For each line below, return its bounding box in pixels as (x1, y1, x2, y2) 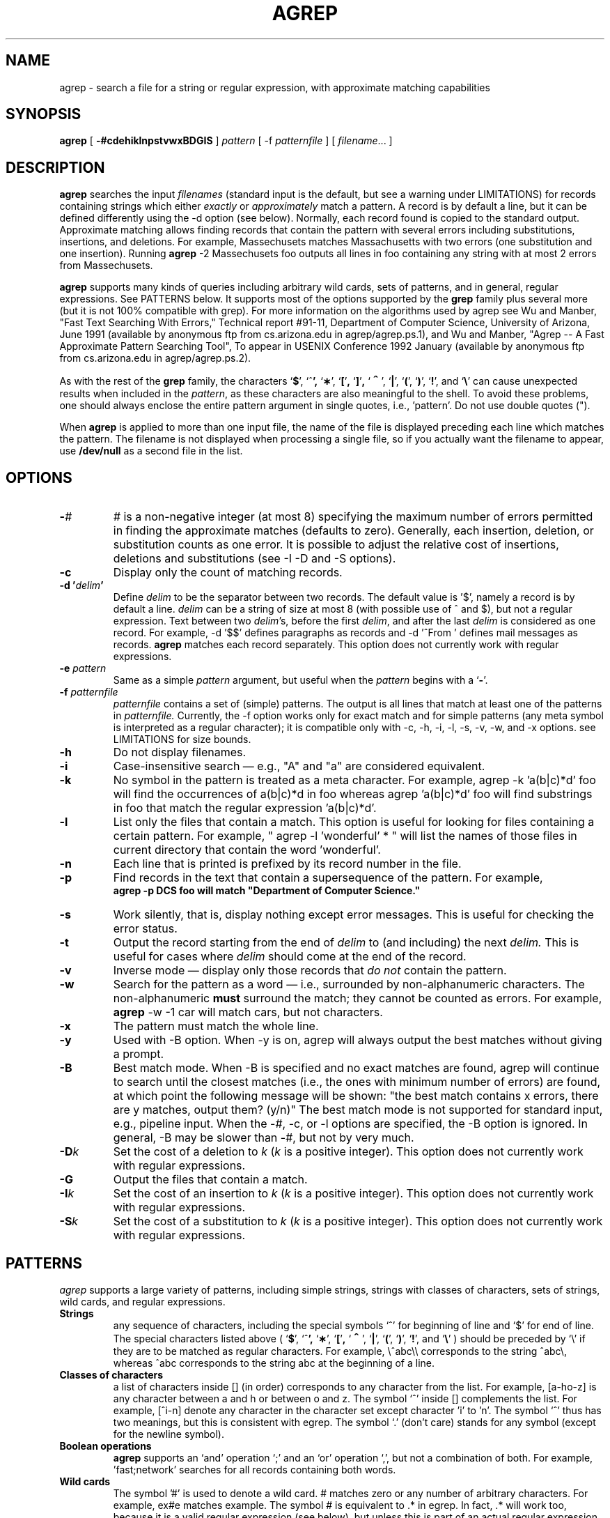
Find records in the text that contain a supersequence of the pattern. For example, (113, 871, 543, 885)
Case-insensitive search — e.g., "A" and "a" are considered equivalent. (113, 759, 485, 774)
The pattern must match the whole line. (113, 1019, 319, 1034)
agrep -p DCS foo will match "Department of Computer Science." (113, 884, 421, 897)
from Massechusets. (59, 259, 153, 272)
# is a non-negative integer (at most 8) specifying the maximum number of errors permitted (113, 509, 593, 524)
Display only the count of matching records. (113, 565, 343, 580)
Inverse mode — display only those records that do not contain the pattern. (113, 963, 507, 978)
